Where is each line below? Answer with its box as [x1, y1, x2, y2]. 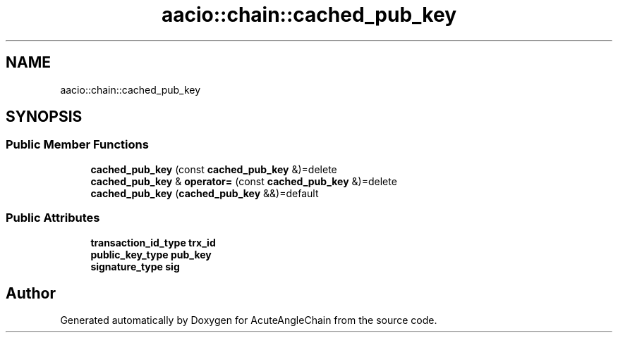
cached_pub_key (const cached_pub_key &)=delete [90, 163, 337, 175]
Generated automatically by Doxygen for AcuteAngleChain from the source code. [60, 314, 437, 327]
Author [6, 284, 56, 302]
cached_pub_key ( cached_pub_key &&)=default [90, 187, 319, 199]
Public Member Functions [6, 137, 149, 152]
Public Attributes [6, 211, 100, 225]
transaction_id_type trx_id [90, 236, 216, 249]
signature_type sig [90, 260, 180, 273]
